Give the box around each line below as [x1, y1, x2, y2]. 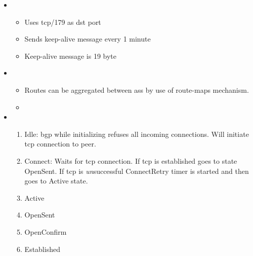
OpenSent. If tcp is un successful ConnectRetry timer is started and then [24, 165, 249, 176]
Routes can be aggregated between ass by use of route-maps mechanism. [24, 84, 249, 95]
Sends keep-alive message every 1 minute [24, 33, 151, 44]
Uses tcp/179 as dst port [24, 16, 101, 27]
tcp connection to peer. [24, 138, 96, 149]
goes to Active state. [24, 175, 88, 186]
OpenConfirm [24, 226, 67, 237]
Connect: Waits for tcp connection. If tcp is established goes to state [24, 155, 237, 166]
